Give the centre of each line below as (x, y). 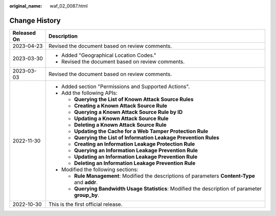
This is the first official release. (86, 204)
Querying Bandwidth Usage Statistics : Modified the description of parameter (168, 188)
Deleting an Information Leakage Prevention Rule (135, 163)
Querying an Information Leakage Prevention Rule (136, 150)
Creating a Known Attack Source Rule (121, 106)
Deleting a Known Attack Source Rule (121, 125)
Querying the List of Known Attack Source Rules (134, 99)
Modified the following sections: (100, 170)
